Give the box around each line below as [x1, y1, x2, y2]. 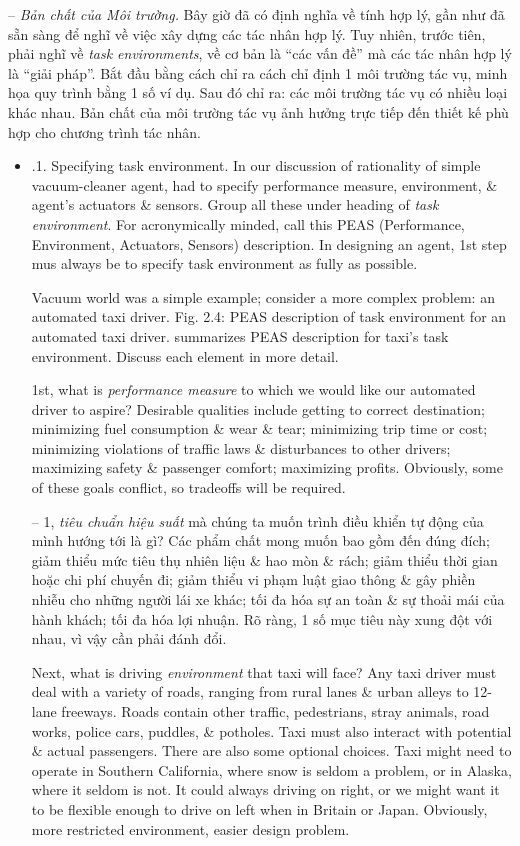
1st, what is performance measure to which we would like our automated [31, 379, 476, 400]
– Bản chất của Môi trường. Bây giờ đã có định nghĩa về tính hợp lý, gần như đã [8, 4, 505, 24]
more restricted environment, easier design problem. [31, 818, 350, 839]
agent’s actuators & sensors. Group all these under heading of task [31, 194, 439, 215]
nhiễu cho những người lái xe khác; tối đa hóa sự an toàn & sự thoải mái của [31, 589, 505, 610]
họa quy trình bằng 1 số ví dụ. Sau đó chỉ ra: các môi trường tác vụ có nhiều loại [8, 82, 508, 103]
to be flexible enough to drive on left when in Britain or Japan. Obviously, [31, 798, 488, 819]
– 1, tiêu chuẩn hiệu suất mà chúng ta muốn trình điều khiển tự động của [31, 510, 484, 531]
